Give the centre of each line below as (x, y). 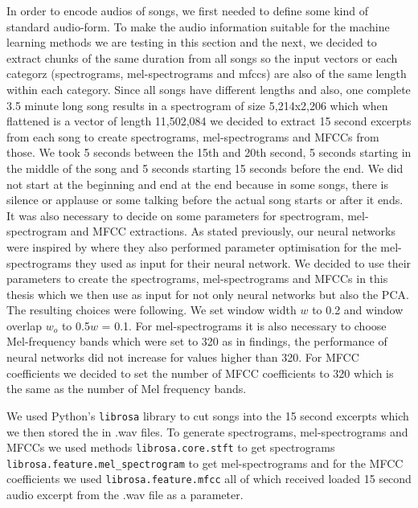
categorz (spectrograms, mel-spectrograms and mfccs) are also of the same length (207, 74)
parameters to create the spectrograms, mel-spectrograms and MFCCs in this (197, 279)
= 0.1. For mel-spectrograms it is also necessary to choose (244, 325)
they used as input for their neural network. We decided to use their (243, 262)
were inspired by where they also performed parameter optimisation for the (192, 246)
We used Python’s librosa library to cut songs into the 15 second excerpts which (208, 415)
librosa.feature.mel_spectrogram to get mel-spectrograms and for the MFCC (205, 463)
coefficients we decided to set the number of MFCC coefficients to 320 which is (200, 373)
